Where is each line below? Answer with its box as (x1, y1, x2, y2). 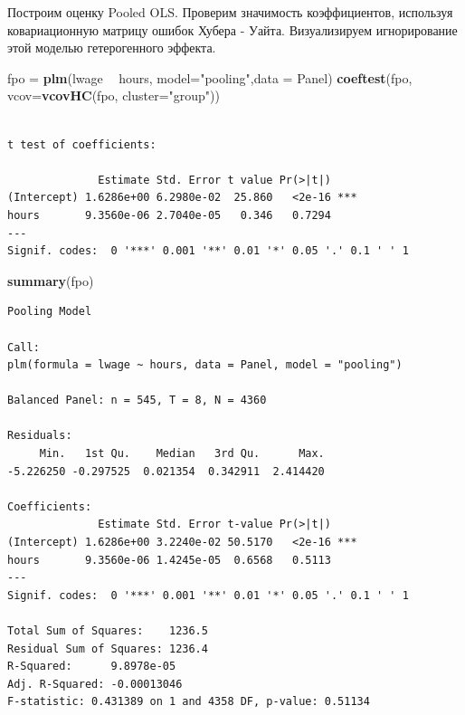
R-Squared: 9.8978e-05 (7, 660, 176, 673)
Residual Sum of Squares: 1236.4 (7, 642, 208, 655)
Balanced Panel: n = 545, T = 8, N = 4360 (7, 394, 267, 407)
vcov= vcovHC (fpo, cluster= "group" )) (7, 86, 221, 105)
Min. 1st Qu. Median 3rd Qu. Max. (39, 447, 325, 461)
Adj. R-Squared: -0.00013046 (7, 677, 183, 691)
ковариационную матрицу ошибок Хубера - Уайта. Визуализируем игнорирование (7, 20, 458, 39)
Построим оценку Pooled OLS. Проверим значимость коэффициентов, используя (7, 3, 453, 21)
